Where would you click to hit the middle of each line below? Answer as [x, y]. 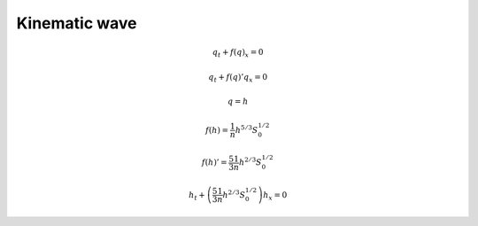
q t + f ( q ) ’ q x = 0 [238, 78]
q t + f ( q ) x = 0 [238, 53]
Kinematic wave [77, 23]
